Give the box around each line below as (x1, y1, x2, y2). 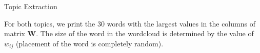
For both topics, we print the (4, 18, 95, 29)
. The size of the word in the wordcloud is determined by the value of (36, 28, 254, 39)
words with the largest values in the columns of (107, 18, 255, 29)
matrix (4, 28, 25, 39)
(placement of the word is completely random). (15, 38, 164, 48)
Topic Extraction (4, 1, 57, 11)
